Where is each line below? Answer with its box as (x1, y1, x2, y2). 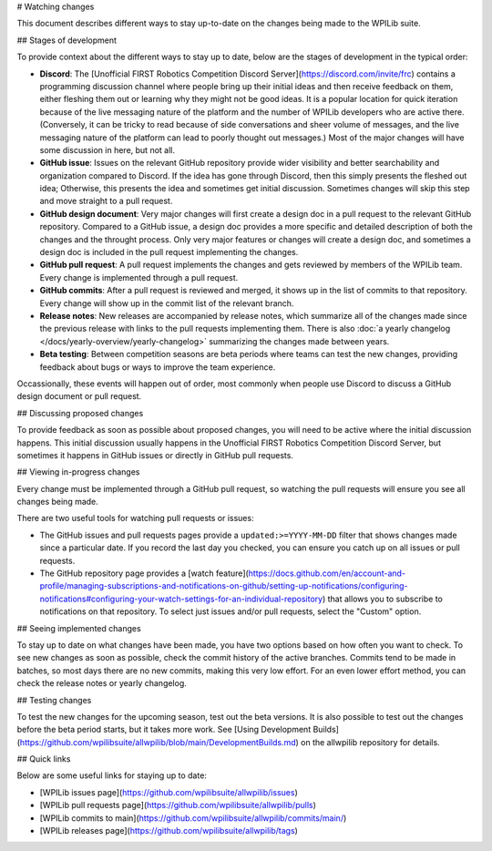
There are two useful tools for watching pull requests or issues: (16, 513, 254, 524)
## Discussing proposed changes (16, 407, 144, 418)
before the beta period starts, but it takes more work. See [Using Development (16, 724, 312, 735)
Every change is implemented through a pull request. (39, 272, 239, 282)
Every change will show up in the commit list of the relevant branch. (39, 297, 294, 309)
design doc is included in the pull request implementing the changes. (39, 247, 299, 258)
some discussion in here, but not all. (39, 144, 175, 155)
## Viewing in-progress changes (16, 467, 140, 477)
